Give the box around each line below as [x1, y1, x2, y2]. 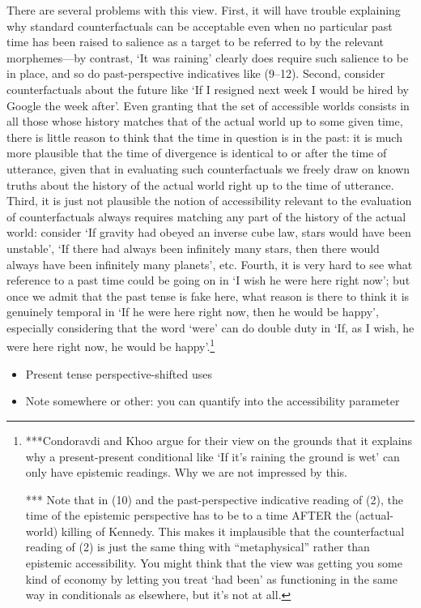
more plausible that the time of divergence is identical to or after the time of [6, 144, 387, 161]
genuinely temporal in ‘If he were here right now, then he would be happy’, [6, 303, 379, 320]
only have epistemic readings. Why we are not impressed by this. [25, 464, 347, 481]
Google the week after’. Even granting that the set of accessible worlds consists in [6, 96, 410, 113]
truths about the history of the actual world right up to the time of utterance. [6, 176, 394, 193]
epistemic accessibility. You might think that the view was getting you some [25, 554, 402, 572]
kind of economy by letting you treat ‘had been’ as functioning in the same [25, 570, 398, 587]
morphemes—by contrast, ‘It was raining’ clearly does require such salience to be [6, 49, 409, 66]
